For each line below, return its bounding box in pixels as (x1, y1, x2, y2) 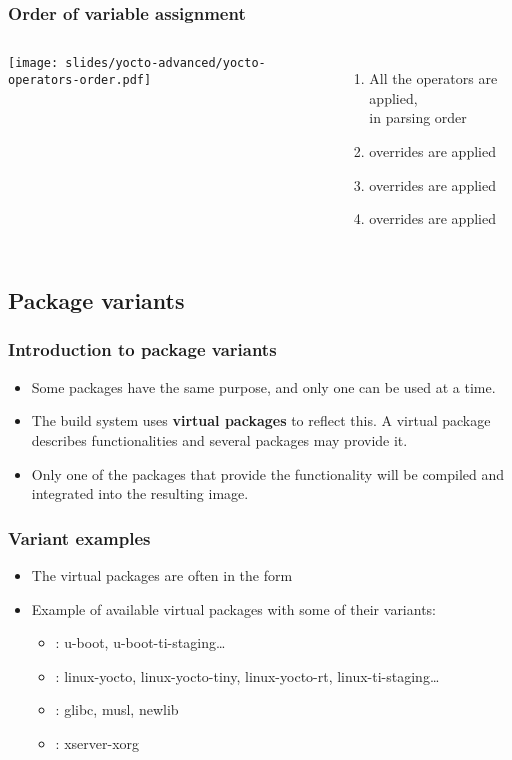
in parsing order (369, 107, 467, 128)
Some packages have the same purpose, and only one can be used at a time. (31, 376, 496, 397)
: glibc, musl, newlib (55, 699, 179, 720)
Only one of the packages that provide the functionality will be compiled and (31, 463, 505, 484)
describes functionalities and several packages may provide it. (31, 429, 408, 450)
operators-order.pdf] (8, 72, 152, 87)
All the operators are (369, 68, 498, 89)
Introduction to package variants (8, 337, 277, 362)
